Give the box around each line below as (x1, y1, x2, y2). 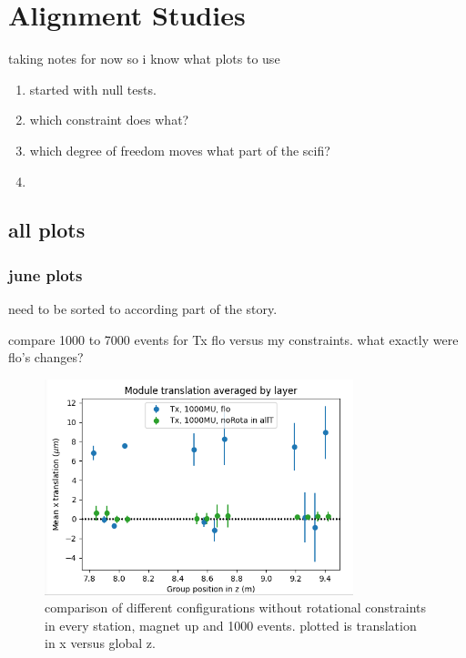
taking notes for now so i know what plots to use (8, 49, 280, 68)
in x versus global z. (45, 633, 156, 653)
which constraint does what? (29, 110, 189, 129)
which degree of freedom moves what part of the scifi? (29, 140, 330, 159)
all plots (8, 216, 86, 244)
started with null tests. (29, 79, 157, 98)
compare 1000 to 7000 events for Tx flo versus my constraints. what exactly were (8, 329, 459, 349)
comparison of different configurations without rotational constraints (45, 598, 426, 617)
